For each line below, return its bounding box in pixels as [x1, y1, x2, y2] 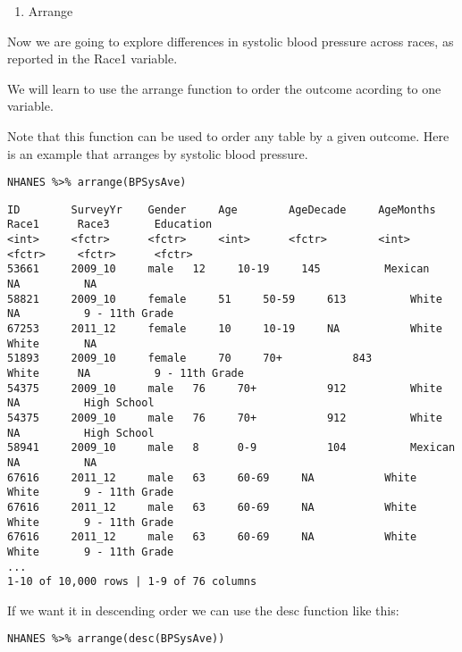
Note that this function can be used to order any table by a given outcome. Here [7, 126, 449, 145]
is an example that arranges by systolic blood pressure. [7, 144, 308, 163]
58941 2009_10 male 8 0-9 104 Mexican [7, 441, 456, 455]
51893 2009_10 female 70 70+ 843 [7, 352, 373, 365]
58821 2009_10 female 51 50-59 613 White [7, 292, 442, 305]
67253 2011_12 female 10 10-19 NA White [7, 322, 442, 336]
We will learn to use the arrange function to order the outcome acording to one [7, 79, 441, 97]
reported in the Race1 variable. [7, 49, 178, 68]
